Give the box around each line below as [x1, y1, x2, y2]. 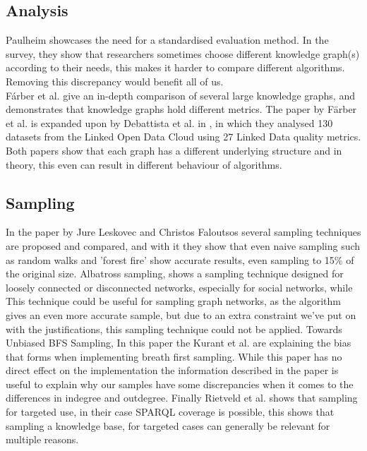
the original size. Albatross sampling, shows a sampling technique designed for [6, 266, 344, 281]
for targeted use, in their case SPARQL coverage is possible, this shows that [6, 404, 335, 419]
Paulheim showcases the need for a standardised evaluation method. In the [6, 32, 329, 47]
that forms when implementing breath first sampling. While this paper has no [6, 349, 342, 363]
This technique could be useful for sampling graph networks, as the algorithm [6, 294, 342, 308]
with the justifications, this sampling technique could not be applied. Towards [6, 321, 342, 336]
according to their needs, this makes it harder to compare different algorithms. [6, 60, 345, 75]
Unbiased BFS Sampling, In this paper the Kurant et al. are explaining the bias [6, 335, 351, 350]
